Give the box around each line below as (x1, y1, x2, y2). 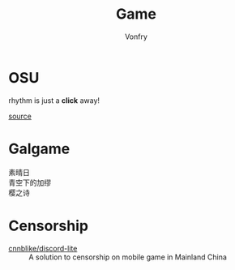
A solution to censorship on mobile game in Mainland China (28, 252, 227, 262)
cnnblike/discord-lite (8, 243, 78, 253)
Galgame (8, 139, 70, 158)
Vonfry (124, 32, 148, 41)
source (8, 111, 32, 121)
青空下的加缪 (8, 178, 51, 187)
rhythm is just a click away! (8, 95, 100, 105)
